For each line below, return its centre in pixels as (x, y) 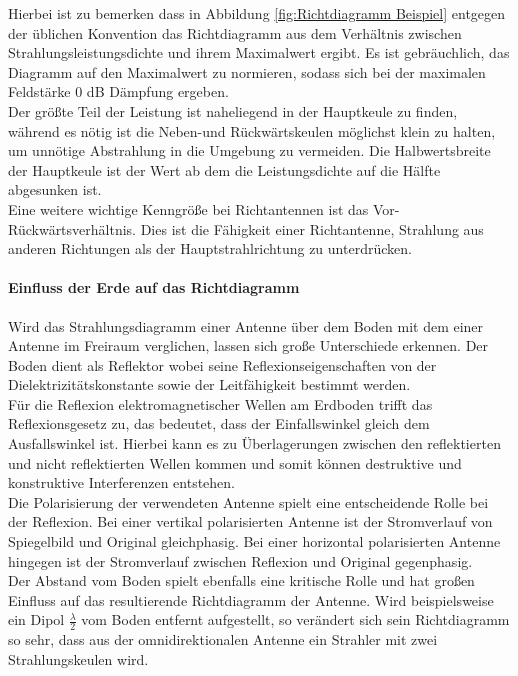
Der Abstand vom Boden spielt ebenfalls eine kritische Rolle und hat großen (241, 580)
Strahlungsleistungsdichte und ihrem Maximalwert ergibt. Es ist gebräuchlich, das (259, 52)
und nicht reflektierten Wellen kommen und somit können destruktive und (235, 462)
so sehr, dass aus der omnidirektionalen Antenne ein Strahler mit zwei (223, 639)
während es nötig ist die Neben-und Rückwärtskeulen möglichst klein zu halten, (252, 130)
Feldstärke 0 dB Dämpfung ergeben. (118, 91)
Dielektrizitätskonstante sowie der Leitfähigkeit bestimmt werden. (209, 384)
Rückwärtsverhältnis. (72, 228)
